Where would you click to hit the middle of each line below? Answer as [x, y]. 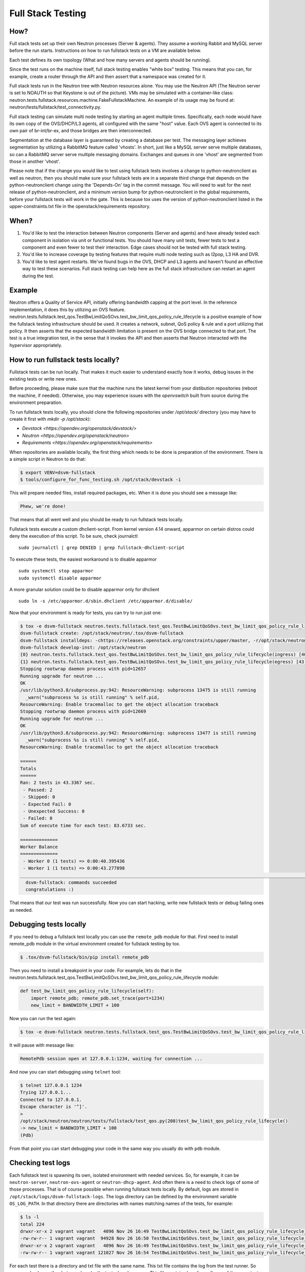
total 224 [32, 1224]
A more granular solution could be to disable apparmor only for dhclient [84, 590]
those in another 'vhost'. [35, 161]
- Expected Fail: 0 [47, 804]
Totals [28, 769]
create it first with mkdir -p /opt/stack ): [50, 419]
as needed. [21, 910]
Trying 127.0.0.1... [45, 1092]
